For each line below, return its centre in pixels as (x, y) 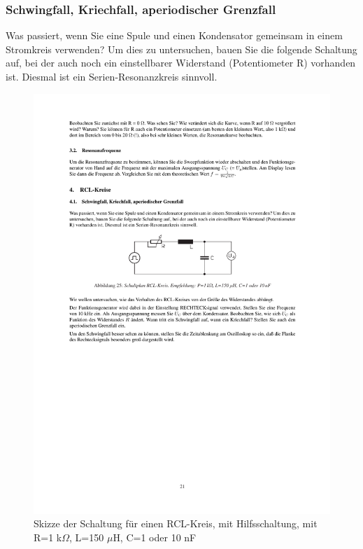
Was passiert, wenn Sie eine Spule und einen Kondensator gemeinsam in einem (174, 35)
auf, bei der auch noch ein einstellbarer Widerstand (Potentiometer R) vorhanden (181, 63)
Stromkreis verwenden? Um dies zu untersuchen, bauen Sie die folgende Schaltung (181, 49)
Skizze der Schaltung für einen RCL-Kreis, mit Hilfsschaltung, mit (176, 523)
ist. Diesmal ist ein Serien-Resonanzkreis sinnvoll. (112, 76)
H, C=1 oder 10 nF (155, 537)
